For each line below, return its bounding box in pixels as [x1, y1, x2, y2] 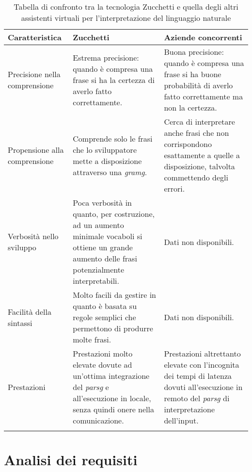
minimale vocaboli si [73, 230, 142, 242]
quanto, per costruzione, [73, 208, 155, 219]
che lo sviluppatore [73, 144, 137, 155]
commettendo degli [164, 172, 228, 183]
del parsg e [73, 381, 109, 392]
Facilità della [8, 306, 52, 317]
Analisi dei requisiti [4, 450, 138, 470]
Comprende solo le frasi [73, 132, 153, 144]
